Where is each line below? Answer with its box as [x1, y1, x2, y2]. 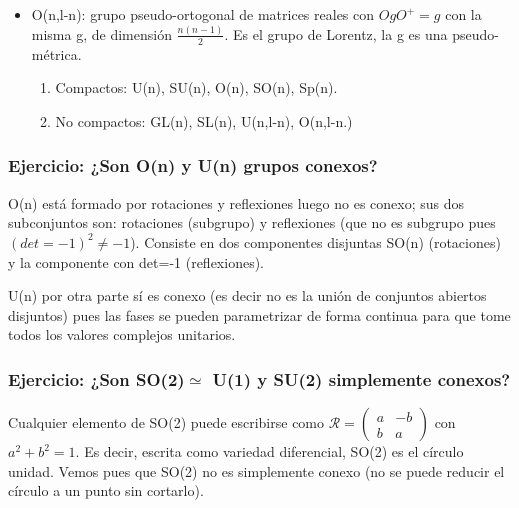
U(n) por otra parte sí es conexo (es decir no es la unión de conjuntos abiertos [8, 285, 487, 306]
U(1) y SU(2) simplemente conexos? [212, 366, 511, 391]
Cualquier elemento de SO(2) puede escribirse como [8, 412, 325, 433]
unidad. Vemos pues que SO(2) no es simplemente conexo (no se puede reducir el [8, 460, 505, 481]
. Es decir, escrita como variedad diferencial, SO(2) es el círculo [75, 441, 464, 462]
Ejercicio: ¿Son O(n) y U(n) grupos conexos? [8, 153, 378, 178]
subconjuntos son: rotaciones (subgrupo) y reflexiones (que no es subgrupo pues [8, 212, 496, 233]
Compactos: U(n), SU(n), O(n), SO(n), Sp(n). [55, 77, 338, 98]
